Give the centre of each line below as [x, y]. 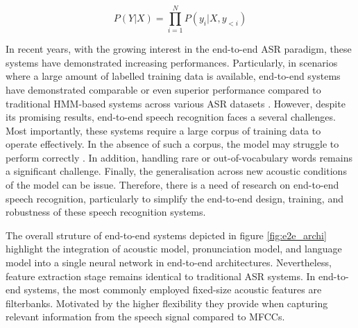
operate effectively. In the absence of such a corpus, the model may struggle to [172, 144]
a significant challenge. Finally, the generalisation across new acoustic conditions [176, 171]
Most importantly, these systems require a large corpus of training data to [163, 130]
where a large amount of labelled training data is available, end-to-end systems [173, 76]
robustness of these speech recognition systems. [106, 212]
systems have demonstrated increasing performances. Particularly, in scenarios [172, 62]
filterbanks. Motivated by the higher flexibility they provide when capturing [167, 303]
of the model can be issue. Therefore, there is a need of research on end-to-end [172, 185]
